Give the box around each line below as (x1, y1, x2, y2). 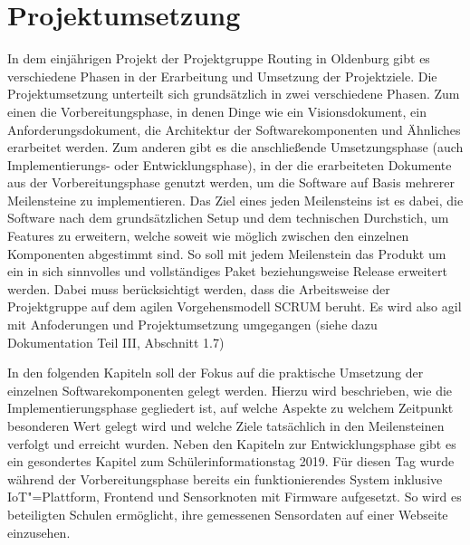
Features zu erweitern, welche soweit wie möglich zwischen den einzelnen (7, 226, 409, 245)
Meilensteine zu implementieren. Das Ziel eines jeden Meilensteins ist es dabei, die (7, 190, 464, 209)
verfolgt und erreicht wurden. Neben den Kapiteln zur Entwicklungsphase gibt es (7, 434, 456, 453)
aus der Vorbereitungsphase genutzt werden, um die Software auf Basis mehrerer (7, 173, 455, 192)
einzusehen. (7, 522, 71, 541)
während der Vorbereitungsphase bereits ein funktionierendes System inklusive (7, 469, 443, 488)
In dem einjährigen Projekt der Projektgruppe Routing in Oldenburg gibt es (7, 49, 430, 68)
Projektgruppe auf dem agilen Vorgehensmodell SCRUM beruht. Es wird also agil (7, 297, 462, 316)
